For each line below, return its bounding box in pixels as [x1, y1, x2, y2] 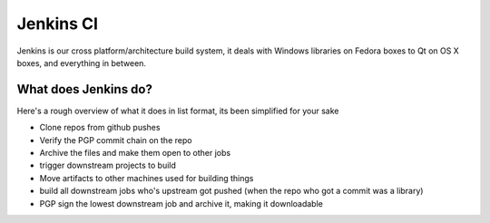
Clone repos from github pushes [39, 122, 161, 133]
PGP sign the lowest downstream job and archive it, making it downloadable [39, 198, 324, 208]
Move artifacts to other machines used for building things [39, 172, 254, 183]
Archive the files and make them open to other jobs [39, 148, 231, 159]
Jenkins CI [16, 14, 99, 34]
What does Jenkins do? [16, 82, 153, 97]
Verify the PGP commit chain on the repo [39, 134, 192, 145]
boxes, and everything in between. [16, 57, 147, 68]
